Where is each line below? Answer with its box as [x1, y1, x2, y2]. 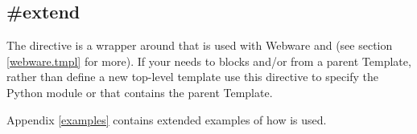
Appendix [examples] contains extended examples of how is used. [6, 111, 327, 128]
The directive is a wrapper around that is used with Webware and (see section [6, 37, 393, 54]
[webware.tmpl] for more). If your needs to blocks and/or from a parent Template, [6, 52, 411, 69]
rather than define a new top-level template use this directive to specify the [6, 68, 378, 85]
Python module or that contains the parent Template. [6, 83, 273, 100]
